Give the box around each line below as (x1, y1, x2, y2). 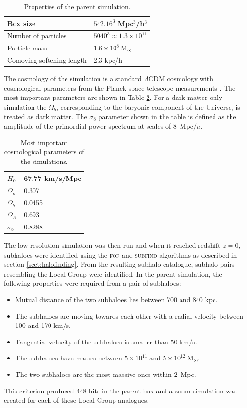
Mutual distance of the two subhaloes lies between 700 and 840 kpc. (15, 294, 218, 304)
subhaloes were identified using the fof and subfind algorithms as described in (4, 249, 237, 260)
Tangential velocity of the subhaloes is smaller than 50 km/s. (15, 336, 197, 346)
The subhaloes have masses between (15, 353, 122, 363)
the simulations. (20, 156, 68, 166)
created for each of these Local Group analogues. (4, 395, 149, 405)
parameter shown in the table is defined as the (98, 111, 236, 121)
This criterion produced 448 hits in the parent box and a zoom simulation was (4, 385, 237, 395)
